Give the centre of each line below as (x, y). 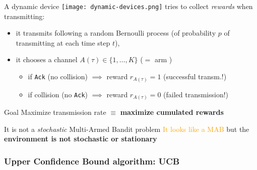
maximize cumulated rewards (172, 112)
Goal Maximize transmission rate (55, 112)
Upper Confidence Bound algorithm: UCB (92, 161)
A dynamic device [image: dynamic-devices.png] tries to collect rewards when (128, 6)
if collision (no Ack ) (58, 94)
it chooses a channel (47, 59)
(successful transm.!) (195, 76)
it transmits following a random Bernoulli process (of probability (116, 33)
